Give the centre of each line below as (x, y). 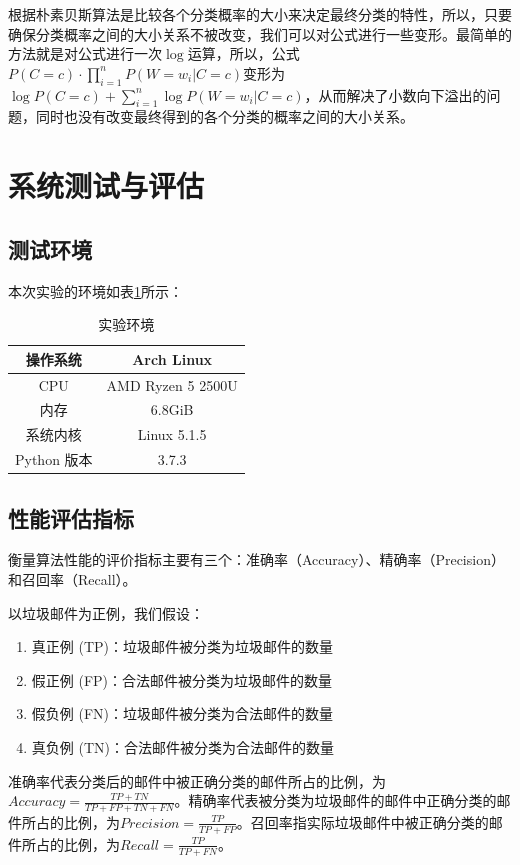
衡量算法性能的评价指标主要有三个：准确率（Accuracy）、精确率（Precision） (256, 559)
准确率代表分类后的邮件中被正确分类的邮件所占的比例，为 (197, 780)
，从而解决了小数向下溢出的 (395, 94)
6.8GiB (172, 409)
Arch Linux (172, 358)
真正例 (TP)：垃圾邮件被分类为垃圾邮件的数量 (182, 646)
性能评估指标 (71, 517)
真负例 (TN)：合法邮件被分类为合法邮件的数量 (182, 746)
